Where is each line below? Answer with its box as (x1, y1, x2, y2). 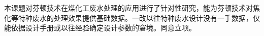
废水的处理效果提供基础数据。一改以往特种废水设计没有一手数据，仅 (32, 12, 260, 23)
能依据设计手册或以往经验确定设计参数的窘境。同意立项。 (4, 22, 196, 33)
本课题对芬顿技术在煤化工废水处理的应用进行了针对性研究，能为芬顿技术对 (4, 3, 253, 13)
